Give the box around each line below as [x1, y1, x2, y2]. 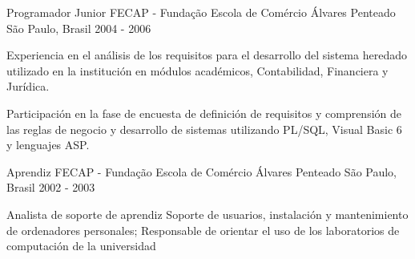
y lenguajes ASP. [6, 136, 90, 153]
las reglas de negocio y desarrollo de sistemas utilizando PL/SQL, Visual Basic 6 [6, 120, 402, 137]
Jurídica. [6, 78, 50, 95]
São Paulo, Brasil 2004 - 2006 [6, 19, 151, 36]
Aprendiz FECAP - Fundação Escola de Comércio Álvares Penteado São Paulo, [6, 163, 397, 180]
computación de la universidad [6, 237, 156, 254]
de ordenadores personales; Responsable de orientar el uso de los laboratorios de [6, 221, 400, 238]
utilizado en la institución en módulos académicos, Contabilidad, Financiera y [6, 62, 389, 79]
